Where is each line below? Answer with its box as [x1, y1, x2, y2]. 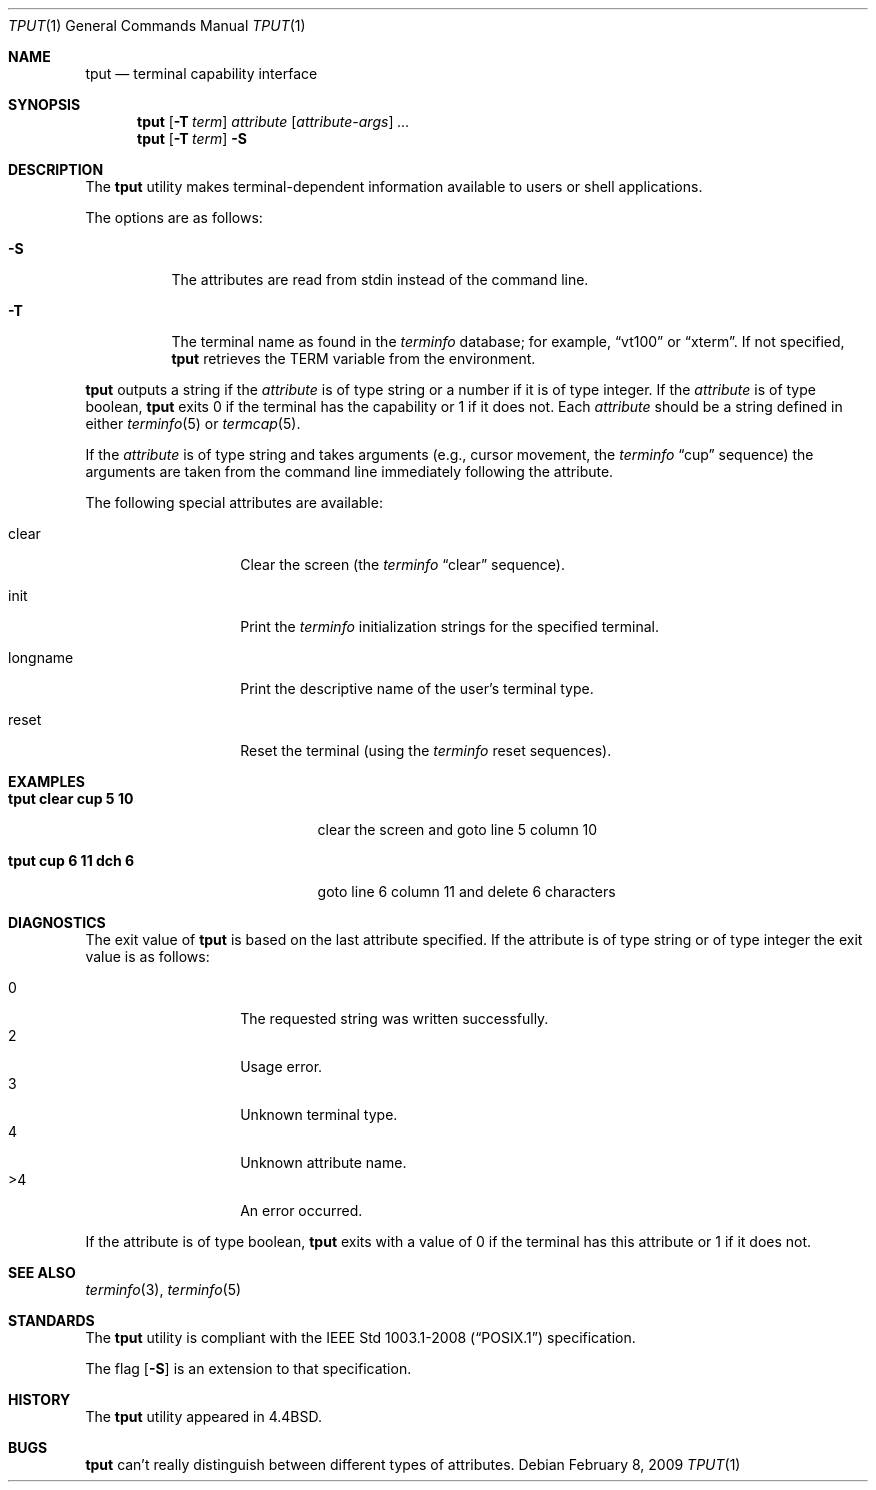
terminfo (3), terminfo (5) [85, 1281, 242, 1298]
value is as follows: [85, 948, 210, 965]
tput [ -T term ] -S [137, 130, 248, 147]
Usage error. [240, 1058, 323, 1075]
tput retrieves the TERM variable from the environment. [171, 350, 536, 367]
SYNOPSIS [8, 96, 81, 113]
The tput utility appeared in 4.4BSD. [85, 1408, 323, 1425]
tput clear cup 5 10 [8, 790, 134, 807]
